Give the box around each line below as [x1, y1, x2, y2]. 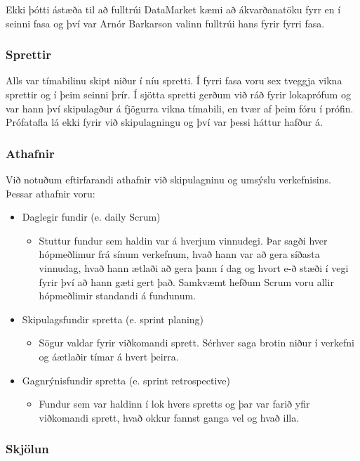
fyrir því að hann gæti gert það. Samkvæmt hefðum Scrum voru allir [39, 274, 334, 289]
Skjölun [6, 440, 49, 457]
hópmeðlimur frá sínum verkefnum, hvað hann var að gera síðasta [39, 247, 320, 261]
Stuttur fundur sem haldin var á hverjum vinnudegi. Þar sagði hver [39, 233, 328, 247]
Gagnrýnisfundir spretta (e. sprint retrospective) [22, 372, 231, 387]
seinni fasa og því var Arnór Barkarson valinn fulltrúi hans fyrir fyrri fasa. [6, 15, 325, 30]
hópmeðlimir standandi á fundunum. [39, 288, 196, 303]
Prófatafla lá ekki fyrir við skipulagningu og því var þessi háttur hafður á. [6, 115, 323, 129]
